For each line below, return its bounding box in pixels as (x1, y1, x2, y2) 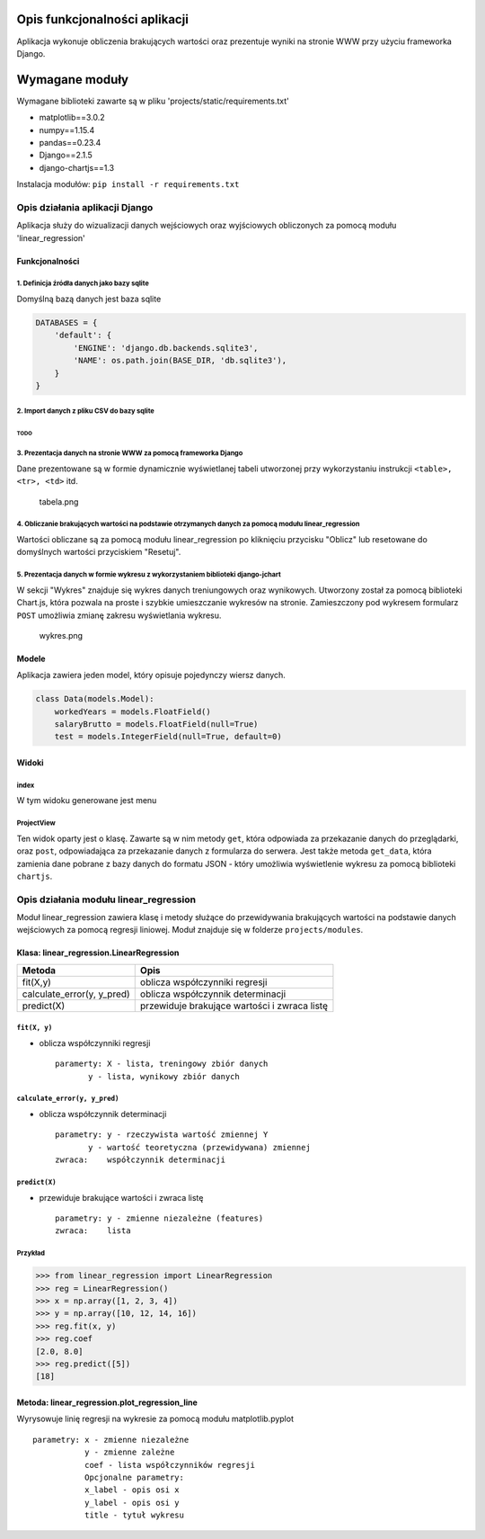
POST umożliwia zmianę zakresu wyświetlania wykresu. (16, 610, 222, 621)
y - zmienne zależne (84, 1447, 175, 1457)
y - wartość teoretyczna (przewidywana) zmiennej (88, 1142, 312, 1152)
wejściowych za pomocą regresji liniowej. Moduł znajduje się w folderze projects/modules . (16, 925, 364, 935)
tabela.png (39, 496, 79, 507)
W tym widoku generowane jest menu (16, 795, 157, 806)
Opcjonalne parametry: (84, 1472, 184, 1482)
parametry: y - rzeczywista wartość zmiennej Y (55, 1130, 269, 1140)
